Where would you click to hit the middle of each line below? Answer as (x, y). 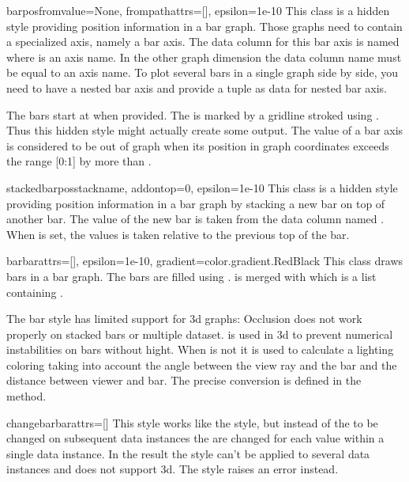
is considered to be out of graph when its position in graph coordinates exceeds (198, 145)
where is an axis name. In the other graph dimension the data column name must (204, 57)
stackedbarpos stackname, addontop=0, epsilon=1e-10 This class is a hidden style (202, 187)
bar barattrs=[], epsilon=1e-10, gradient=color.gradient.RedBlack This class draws (205, 261)
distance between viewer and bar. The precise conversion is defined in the (184, 380)
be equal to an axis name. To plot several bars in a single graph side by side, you (203, 72)
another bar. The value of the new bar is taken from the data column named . (195, 219)
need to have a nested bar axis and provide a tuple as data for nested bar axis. (197, 87)
